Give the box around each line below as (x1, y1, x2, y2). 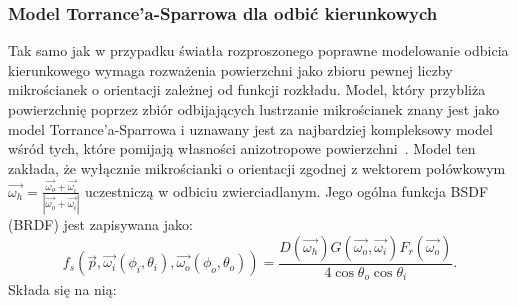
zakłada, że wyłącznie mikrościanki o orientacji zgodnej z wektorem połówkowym (8, 157, 506, 178)
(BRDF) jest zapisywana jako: (8, 214, 193, 235)
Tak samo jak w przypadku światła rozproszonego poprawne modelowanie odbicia (8, 40, 509, 61)
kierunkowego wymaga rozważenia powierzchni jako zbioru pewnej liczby (8, 59, 453, 80)
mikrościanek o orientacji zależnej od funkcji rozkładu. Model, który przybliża (8, 79, 486, 100)
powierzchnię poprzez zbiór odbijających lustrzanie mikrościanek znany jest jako (8, 99, 500, 119)
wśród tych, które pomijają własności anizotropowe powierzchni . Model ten (8, 138, 476, 159)
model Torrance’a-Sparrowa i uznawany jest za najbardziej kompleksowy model (8, 118, 493, 139)
